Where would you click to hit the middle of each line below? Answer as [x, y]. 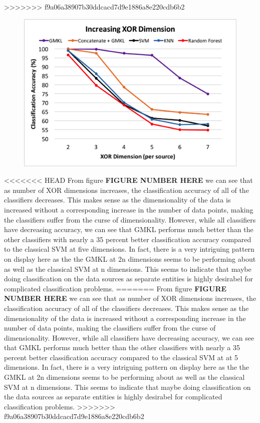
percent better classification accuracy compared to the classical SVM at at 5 [121, 357]
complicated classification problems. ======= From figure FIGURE [115, 288]
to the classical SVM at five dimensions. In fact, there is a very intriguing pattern [129, 249]
